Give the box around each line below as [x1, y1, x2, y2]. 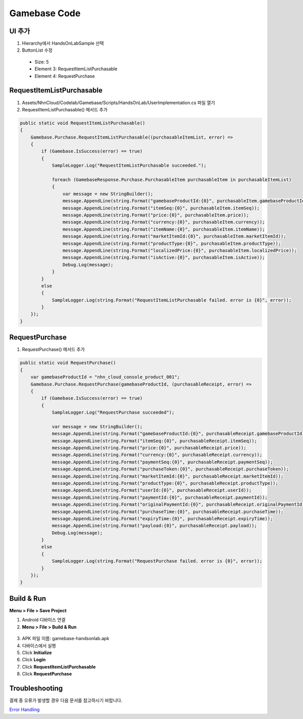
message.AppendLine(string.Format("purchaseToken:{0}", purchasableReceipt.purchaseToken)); [52, 466, 289, 472]
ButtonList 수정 [22, 47, 53, 53]
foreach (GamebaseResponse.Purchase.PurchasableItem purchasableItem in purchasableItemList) [52, 177, 292, 183]
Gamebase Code [9, 8, 81, 19]
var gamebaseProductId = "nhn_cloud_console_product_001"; [30, 374, 180, 380]
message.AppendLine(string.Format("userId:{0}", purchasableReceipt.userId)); [52, 487, 252, 493]
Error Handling [9, 706, 40, 713]
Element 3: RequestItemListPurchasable [34, 66, 118, 72]
